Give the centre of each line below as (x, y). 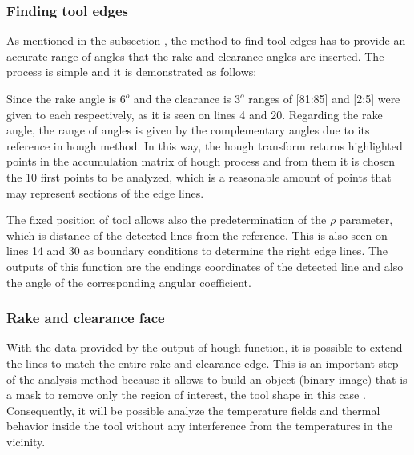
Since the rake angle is (61, 98)
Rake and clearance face (86, 318)
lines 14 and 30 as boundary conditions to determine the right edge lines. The (197, 251)
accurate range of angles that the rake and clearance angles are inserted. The (195, 56)
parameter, (366, 220)
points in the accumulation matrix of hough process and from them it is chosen (201, 161)
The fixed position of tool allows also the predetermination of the (167, 220)
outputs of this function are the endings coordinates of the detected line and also (205, 266)
